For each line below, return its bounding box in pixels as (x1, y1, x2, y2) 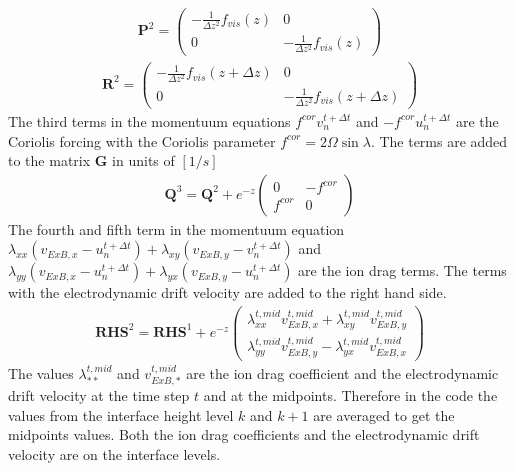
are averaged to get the (313, 404, 455, 425)
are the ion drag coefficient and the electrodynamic (186, 362, 499, 383)
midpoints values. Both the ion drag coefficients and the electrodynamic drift (8, 424, 480, 445)
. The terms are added (370, 130, 508, 151)
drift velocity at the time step (8, 384, 190, 405)
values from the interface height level (8, 404, 234, 425)
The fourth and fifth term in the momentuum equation (8, 218, 345, 239)
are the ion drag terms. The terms (298, 260, 507, 281)
